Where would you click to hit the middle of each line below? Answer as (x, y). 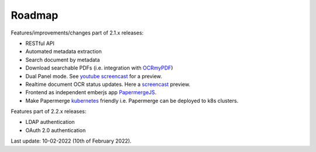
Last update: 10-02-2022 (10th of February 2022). (71, 141)
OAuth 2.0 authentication (56, 130)
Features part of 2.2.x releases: (49, 112)
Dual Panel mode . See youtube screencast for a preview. (94, 76)
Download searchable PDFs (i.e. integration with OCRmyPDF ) (99, 68)
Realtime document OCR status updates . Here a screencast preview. (108, 84)
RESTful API (40, 43)
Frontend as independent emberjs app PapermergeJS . (91, 92)
